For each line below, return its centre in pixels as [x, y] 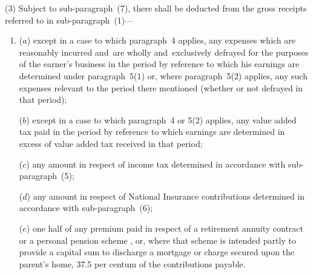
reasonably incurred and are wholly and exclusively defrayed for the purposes [164, 52]
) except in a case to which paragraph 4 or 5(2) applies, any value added [161, 119]
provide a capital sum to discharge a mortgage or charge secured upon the [157, 252]
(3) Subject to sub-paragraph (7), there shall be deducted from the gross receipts [156, 8]
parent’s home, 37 [52, 263]
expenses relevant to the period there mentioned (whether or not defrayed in [161, 87]
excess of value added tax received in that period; [111, 143]
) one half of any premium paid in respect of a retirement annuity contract [165, 228]
